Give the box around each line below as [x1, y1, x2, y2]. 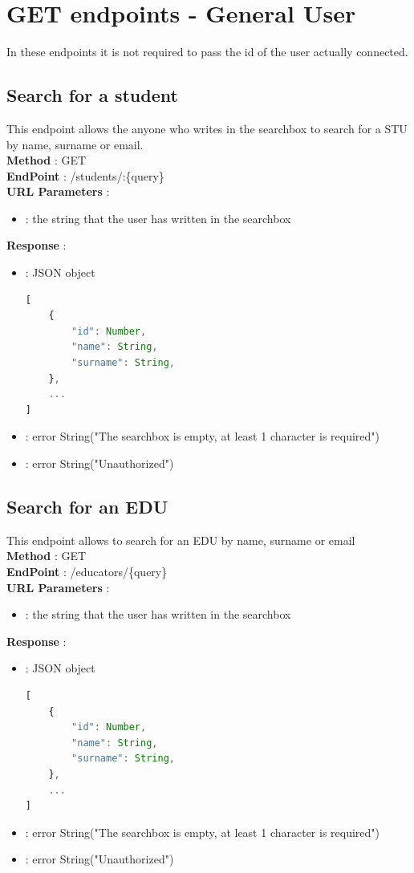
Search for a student [6, 83, 178, 108]
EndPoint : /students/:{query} [6, 167, 164, 184]
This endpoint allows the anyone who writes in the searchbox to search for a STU [6, 120, 408, 136]
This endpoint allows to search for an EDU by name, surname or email [6, 531, 355, 548]
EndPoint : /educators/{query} [6, 563, 168, 579]
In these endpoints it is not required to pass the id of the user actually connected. [6, 43, 408, 60]
